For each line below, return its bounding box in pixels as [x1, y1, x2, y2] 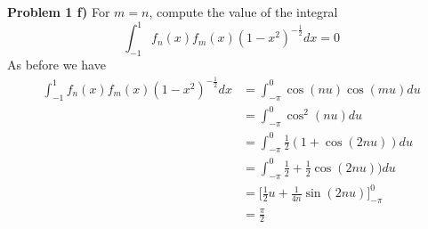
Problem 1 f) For [7, 3, 110, 20]
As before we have [7, 54, 106, 73]
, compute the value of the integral [149, 3, 338, 20]
